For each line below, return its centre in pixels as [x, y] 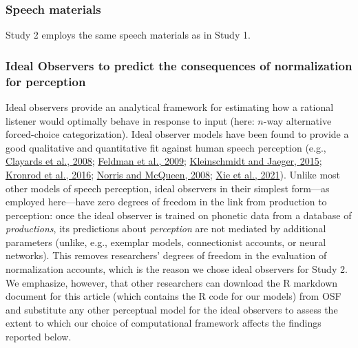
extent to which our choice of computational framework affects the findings [164, 323]
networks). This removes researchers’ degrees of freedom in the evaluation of [166, 255]
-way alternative [297, 120]
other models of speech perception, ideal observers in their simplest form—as [168, 188]
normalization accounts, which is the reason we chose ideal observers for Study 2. [177, 269]
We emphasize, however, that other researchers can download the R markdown [172, 282]
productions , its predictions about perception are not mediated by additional [166, 228]
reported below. [39, 337]
